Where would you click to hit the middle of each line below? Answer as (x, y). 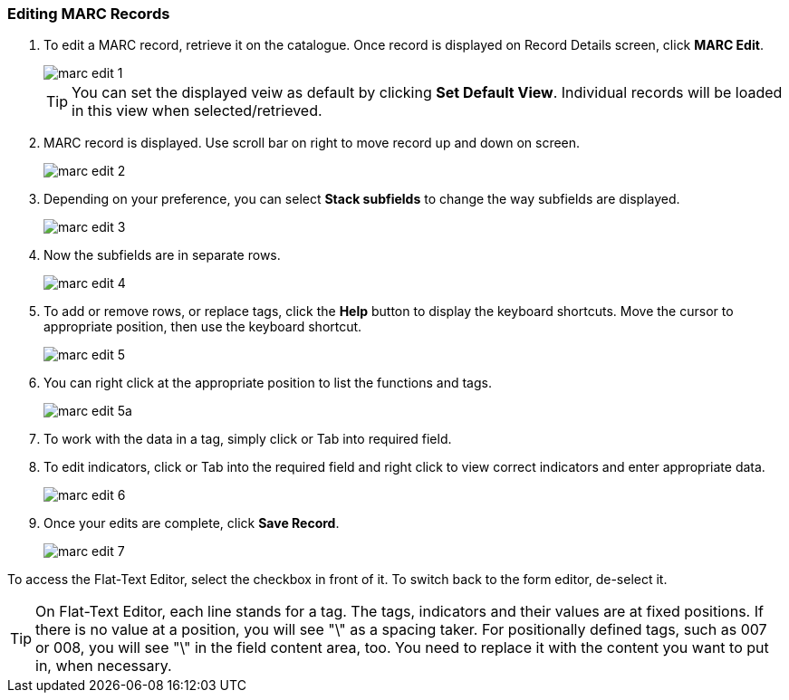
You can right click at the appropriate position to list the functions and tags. (268, 383)
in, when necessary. (104, 666)
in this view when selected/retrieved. (197, 111)
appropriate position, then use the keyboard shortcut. (203, 327)
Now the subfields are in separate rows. (162, 255)
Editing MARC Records (89, 14)
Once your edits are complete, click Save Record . (192, 523)
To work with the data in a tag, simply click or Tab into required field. (248, 439)
